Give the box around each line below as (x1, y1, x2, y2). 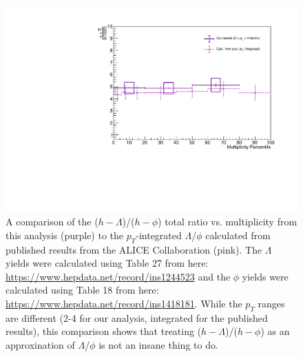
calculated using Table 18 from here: (6, 283, 159, 297)
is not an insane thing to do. (98, 338, 218, 351)
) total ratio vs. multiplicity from (158, 214, 297, 229)
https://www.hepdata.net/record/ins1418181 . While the (6, 296, 242, 311)
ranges (258, 296, 285, 311)
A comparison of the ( (6, 214, 98, 229)
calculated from (205, 227, 271, 242)
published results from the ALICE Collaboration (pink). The (6, 242, 262, 256)
